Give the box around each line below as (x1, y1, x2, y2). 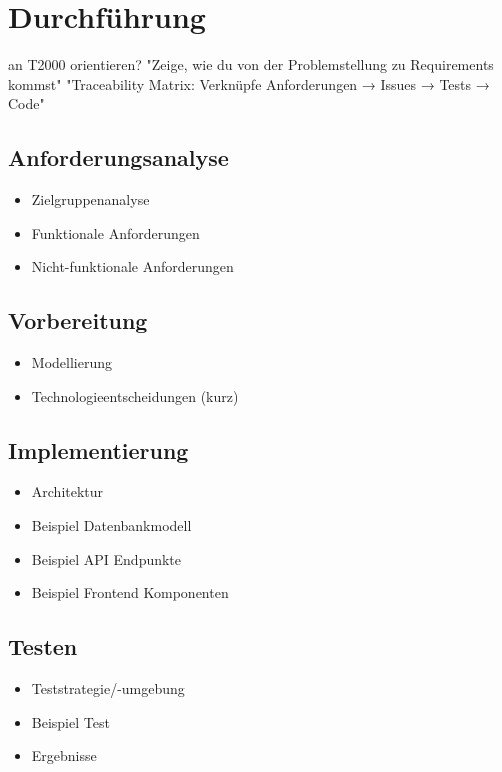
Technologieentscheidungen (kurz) (31, 385, 239, 406)
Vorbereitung (8, 305, 148, 336)
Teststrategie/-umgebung (31, 678, 185, 699)
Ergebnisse (31, 745, 97, 766)
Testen (8, 631, 78, 662)
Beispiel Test (31, 711, 110, 732)
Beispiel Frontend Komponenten (31, 582, 229, 603)
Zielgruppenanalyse (31, 189, 150, 210)
